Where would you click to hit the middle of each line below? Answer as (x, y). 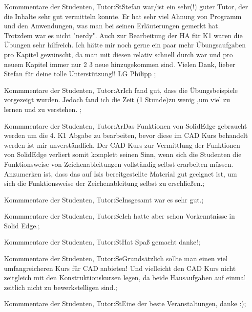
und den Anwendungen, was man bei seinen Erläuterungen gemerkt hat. (112, 26)
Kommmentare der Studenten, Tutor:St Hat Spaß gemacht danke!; (102, 242)
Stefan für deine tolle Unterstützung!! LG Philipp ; (80, 74)
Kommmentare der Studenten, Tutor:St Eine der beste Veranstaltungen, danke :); (125, 303)
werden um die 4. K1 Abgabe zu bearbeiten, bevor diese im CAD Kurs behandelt (126, 135)
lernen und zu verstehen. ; (43, 109)
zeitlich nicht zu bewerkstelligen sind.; (61, 287)
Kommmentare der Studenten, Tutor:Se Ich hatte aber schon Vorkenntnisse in (119, 216)
